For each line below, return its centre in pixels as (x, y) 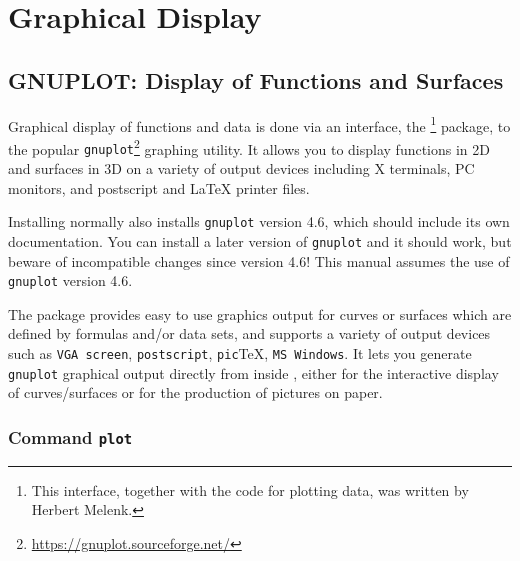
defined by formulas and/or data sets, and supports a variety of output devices (249, 333)
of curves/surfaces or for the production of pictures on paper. (195, 392)
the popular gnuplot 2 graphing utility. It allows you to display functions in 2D (249, 147)
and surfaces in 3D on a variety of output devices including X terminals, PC (241, 168)
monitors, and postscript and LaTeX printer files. (159, 187)
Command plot (70, 436)
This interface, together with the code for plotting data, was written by (250, 489)
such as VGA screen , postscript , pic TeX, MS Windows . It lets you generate (240, 353)
